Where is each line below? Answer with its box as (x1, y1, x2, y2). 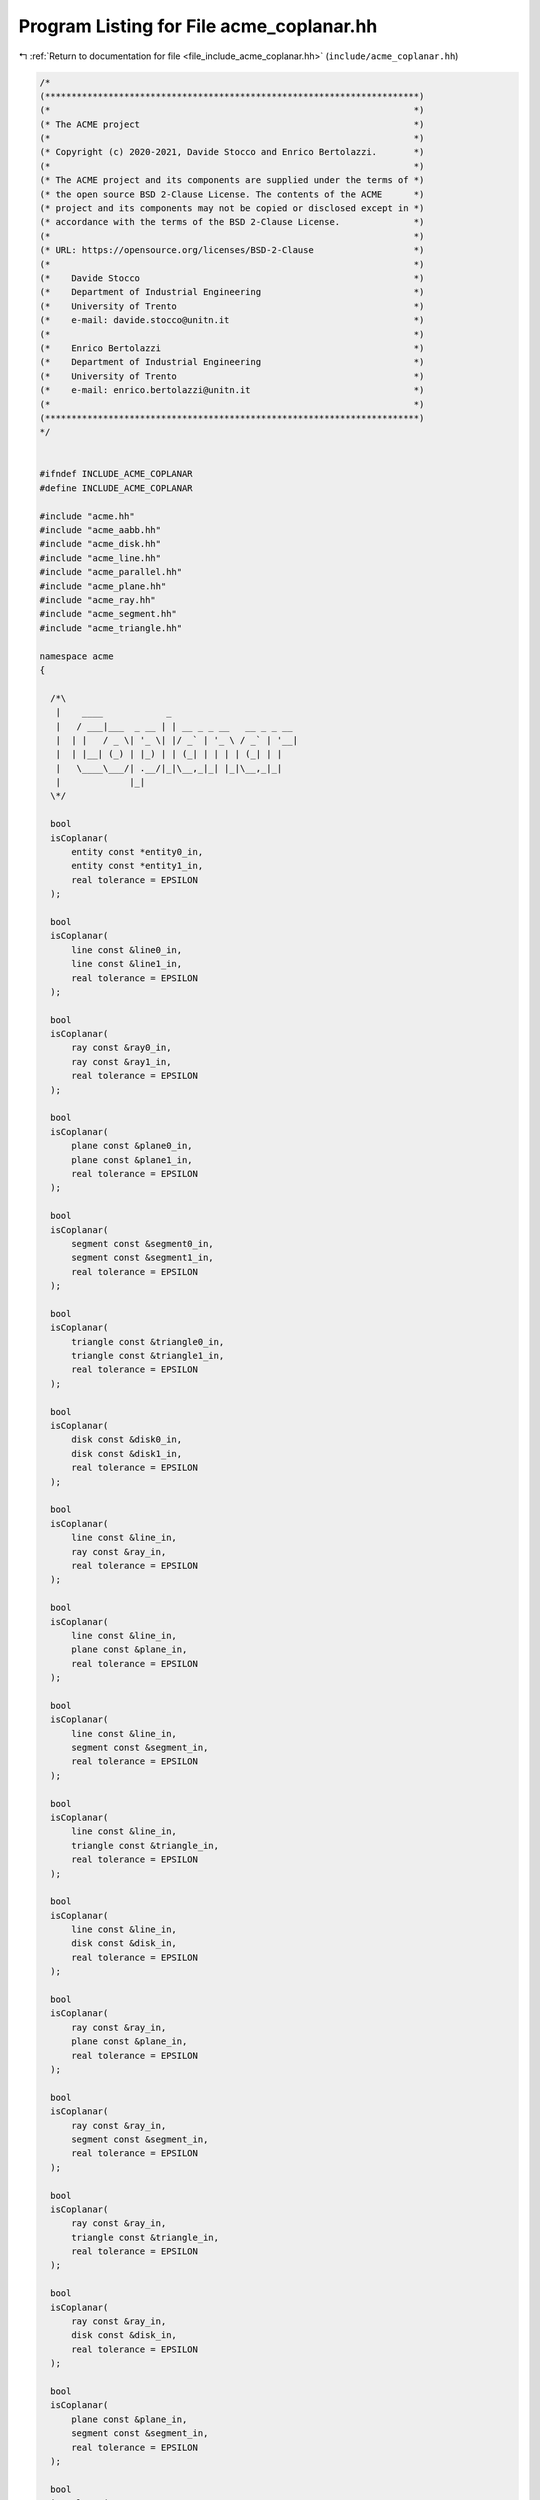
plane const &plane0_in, (71, 1140, 194, 1152)
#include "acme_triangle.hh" (39, 622, 183, 634)
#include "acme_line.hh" (39, 552, 162, 564)
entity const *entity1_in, (71, 860, 204, 872)
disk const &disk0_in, (71, 1434, 183, 1445)
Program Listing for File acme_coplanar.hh (18, 15, 378, 37)
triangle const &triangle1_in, (71, 1350, 225, 1362)
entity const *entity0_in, (71, 846, 204, 858)
